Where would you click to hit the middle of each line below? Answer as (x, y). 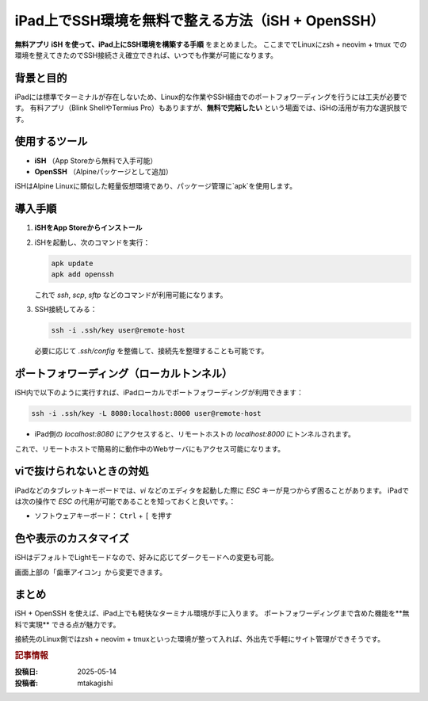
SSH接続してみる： (66, 310)
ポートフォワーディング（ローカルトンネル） (124, 373)
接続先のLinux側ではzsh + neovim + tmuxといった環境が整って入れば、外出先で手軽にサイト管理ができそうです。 (199, 639)
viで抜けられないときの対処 (82, 471)
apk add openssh (83, 274)
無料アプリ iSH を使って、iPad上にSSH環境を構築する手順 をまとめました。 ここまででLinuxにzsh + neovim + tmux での (211, 44)
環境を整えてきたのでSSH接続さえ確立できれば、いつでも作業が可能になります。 (146, 55)
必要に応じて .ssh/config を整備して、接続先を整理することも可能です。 (151, 351)
